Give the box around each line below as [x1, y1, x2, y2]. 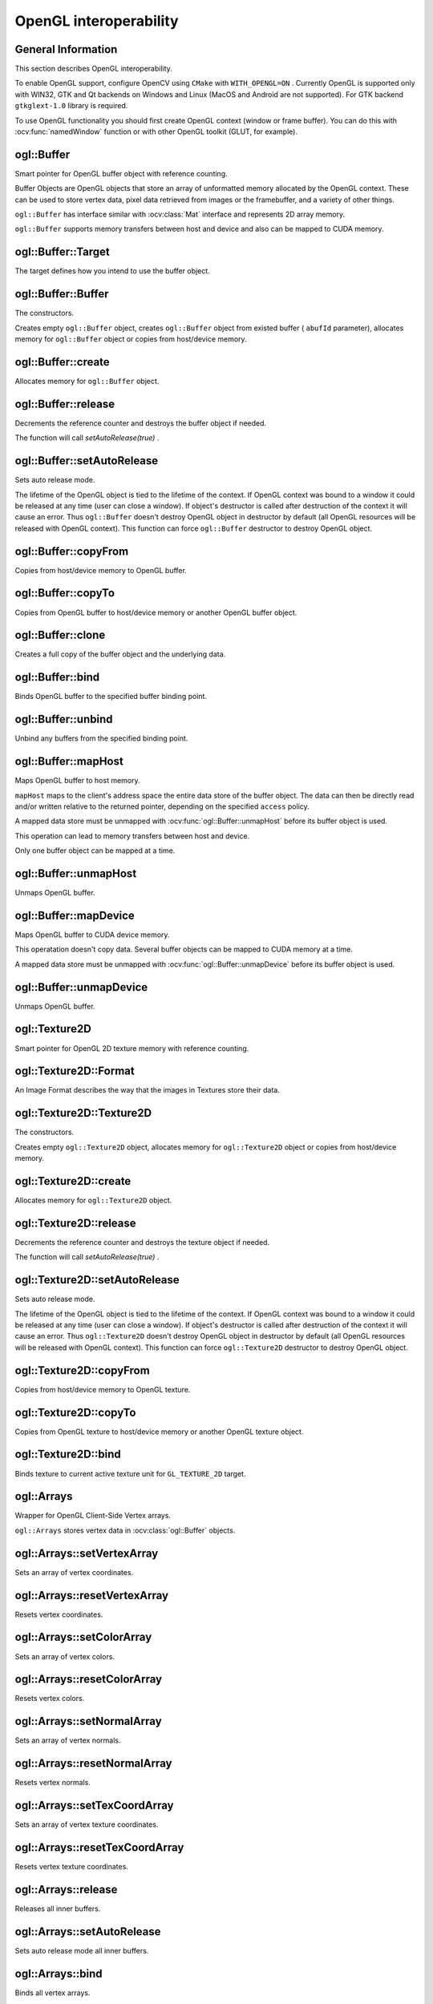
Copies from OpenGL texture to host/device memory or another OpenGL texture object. [14, 1427, 304, 1436]
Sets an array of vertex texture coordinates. [14, 1820, 159, 1829]
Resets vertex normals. [14, 1778, 91, 1788]
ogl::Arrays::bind [14, 1966, 103, 1980]
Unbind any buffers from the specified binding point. [14, 733, 188, 743]
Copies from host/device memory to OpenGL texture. [14, 1384, 191, 1394]
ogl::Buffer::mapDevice [14, 908, 136, 922]
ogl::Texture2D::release [14, 1216, 136, 1230]
